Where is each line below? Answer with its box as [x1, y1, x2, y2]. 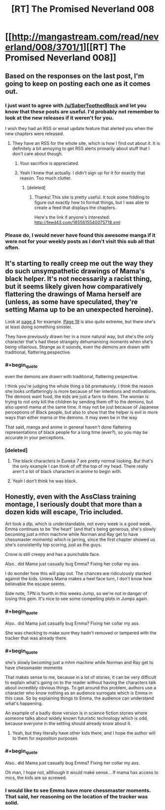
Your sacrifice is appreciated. [19, 160, 80, 166]
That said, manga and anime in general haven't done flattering [5, 424, 132, 430]
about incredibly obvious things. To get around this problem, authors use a [5, 685, 157, 691]
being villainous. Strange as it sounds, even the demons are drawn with [5, 344, 150, 350]
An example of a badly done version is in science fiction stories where [5, 710, 148, 716]
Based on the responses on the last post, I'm [5, 71, 144, 80]
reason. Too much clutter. [19, 175, 72, 181]
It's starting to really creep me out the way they [5, 259, 154, 268]
